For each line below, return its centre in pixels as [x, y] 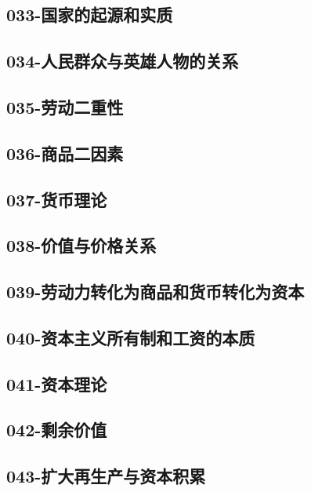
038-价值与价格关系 [81, 245]
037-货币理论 [57, 199]
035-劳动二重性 [65, 106]
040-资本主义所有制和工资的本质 [131, 337]
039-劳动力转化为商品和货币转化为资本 [155, 292]
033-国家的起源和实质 [90, 15]
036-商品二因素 [65, 153]
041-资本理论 [57, 383]
